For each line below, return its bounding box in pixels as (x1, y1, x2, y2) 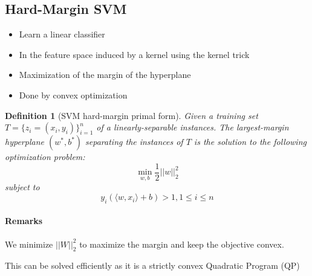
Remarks (5, 214, 43, 227)
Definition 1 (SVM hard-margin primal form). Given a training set (5, 109, 258, 121)
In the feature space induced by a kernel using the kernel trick (19, 48, 250, 60)
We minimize (5, 237, 53, 250)
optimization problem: (5, 150, 85, 163)
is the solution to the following (193, 135, 307, 148)
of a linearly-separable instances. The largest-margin (96, 121, 289, 133)
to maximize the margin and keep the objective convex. (79, 237, 284, 250)
